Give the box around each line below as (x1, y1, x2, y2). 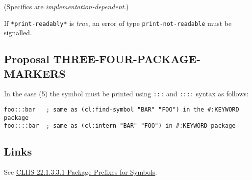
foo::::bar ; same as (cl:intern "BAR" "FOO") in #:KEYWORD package (4, 122, 236, 130)
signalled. (4, 27, 32, 38)
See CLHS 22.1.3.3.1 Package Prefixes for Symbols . (4, 167, 157, 177)
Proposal (4, 51, 50, 67)
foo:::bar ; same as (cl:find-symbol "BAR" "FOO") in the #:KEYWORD (4, 106, 239, 113)
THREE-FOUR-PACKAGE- (53, 51, 201, 67)
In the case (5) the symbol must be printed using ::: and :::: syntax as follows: (4, 89, 249, 99)
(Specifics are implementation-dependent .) (4, 1, 129, 11)
